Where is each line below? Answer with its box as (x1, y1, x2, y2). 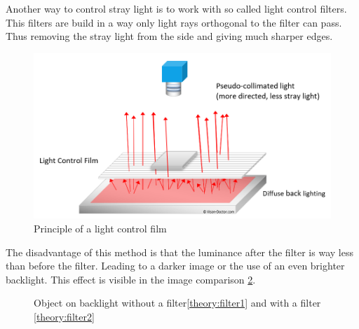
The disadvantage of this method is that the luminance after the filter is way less (6, 244, 353, 259)
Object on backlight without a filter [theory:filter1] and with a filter (34, 295, 321, 310)
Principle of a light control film (34, 220, 167, 235)
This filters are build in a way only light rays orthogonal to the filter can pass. (6, 15, 342, 29)
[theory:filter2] (34, 309, 95, 323)
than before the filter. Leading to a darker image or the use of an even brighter (6, 258, 345, 273)
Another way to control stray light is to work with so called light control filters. (6, 1, 347, 15)
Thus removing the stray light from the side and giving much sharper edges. (6, 29, 333, 43)
